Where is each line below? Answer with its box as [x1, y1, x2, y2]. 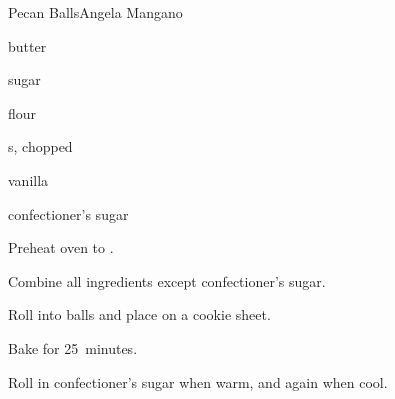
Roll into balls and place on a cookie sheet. [8, 304, 271, 325]
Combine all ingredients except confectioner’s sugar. [8, 270, 326, 291]
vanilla [8, 169, 49, 190]
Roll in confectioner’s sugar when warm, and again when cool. [8, 371, 388, 392]
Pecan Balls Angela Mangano [8, 2, 183, 22]
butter [8, 35, 47, 56]
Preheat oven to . [8, 237, 114, 258]
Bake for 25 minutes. [8, 337, 138, 358]
